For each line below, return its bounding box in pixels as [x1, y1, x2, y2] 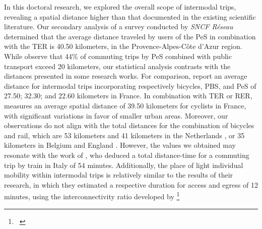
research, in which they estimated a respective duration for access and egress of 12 [4, 179, 258, 190]
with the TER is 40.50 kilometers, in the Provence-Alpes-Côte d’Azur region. [4, 41, 242, 51]
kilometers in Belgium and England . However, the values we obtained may [4, 140, 236, 150]
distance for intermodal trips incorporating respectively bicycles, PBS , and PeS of [4, 80, 256, 91]
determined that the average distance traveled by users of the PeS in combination [4, 31, 256, 41]
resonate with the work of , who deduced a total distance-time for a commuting [4, 149, 249, 160]
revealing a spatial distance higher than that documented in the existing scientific [4, 11, 256, 22]
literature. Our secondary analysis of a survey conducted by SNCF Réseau [4, 21, 233, 32]
